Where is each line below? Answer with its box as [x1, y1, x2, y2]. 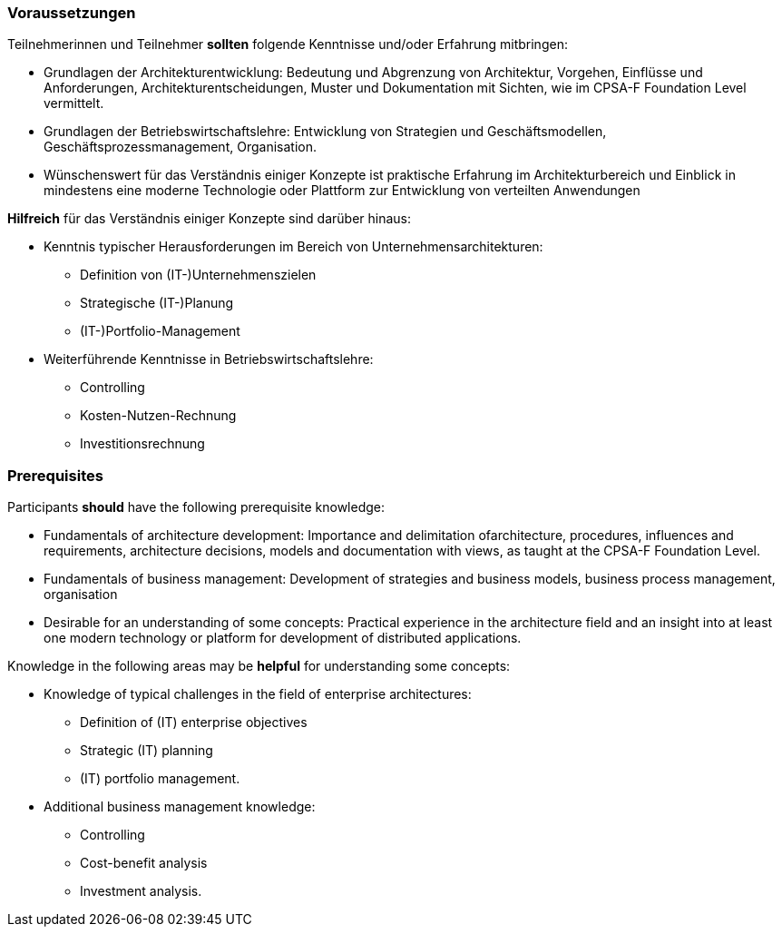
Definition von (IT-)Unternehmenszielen [80, 267, 317, 283]
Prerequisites [7, 466, 103, 485]
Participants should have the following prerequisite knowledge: [7, 499, 386, 516]
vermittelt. [44, 95, 104, 112]
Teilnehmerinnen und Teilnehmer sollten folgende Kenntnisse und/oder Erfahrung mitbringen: [7, 36, 568, 53]
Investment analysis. [80, 883, 202, 900]
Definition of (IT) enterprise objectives [80, 714, 308, 731]
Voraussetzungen [7, 4, 136, 22]
